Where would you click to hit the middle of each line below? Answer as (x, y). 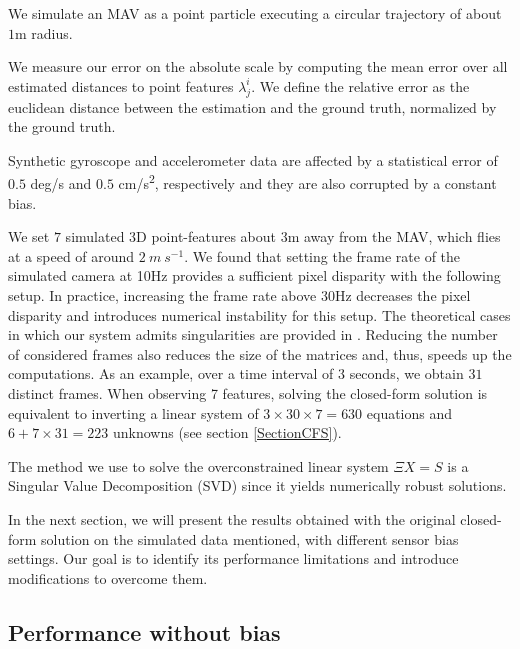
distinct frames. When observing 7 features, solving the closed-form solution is (248, 392)
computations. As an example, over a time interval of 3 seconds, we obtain (236, 373)
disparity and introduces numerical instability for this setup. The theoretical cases (259, 314)
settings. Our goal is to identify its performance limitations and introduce (233, 558)
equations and (409, 412)
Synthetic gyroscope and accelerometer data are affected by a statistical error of (253, 159)
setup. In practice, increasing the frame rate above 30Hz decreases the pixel (239, 294)
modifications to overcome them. (108, 577)
